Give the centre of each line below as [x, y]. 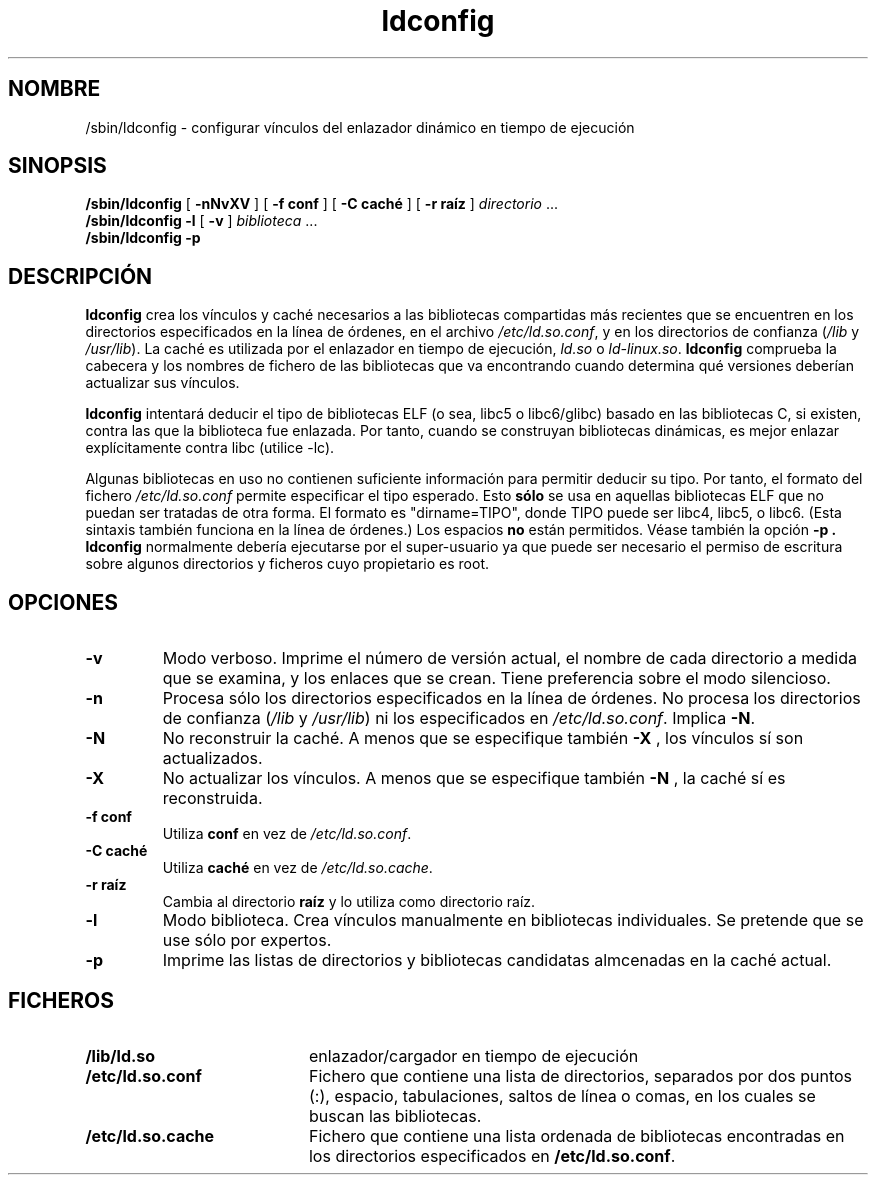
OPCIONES [63, 602]
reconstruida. [212, 798]
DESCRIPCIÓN [80, 276]
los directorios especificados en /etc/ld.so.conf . [492, 1155]
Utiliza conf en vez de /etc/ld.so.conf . [287, 834]
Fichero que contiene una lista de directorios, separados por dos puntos [580, 1075]
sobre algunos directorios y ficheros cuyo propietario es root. [287, 564]
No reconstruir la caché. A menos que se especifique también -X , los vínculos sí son [483, 738]
